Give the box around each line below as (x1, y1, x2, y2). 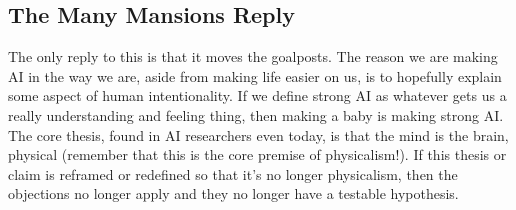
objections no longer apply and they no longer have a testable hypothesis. (8, 183, 459, 204)
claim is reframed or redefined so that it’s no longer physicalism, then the (8, 163, 458, 184)
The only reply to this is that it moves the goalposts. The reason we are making (8, 46, 498, 67)
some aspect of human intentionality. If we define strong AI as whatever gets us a (8, 85, 507, 106)
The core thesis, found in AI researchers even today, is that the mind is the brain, (8, 124, 509, 145)
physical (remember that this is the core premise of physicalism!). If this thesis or (8, 144, 507, 165)
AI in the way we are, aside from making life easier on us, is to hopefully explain (8, 65, 502, 86)
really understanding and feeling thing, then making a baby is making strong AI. (8, 104, 504, 125)
